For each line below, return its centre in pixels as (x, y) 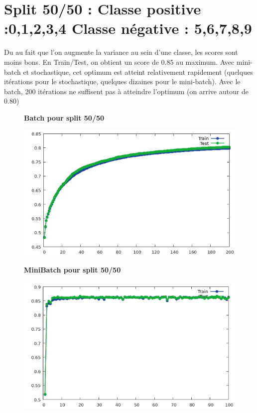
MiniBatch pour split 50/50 (72, 269)
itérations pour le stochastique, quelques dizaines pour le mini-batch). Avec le (122, 81)
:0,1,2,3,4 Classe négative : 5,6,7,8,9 (128, 28)
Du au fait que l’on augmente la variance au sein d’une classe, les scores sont (121, 52)
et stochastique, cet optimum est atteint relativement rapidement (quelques (138, 71)
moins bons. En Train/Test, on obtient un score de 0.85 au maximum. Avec (119, 62)
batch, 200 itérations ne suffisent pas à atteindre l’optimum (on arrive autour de (126, 91)
